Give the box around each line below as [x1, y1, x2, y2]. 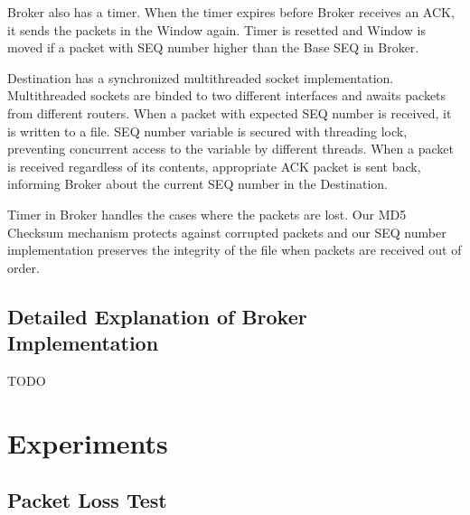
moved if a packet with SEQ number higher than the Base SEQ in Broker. [7, 38, 419, 57]
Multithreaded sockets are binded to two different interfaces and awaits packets [7, 86, 446, 105]
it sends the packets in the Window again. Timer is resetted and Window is [7, 20, 426, 39]
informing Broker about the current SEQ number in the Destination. [7, 174, 388, 193]
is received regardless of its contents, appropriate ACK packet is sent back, [7, 156, 421, 175]
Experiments [7, 424, 168, 461]
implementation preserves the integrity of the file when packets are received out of [7, 240, 462, 259]
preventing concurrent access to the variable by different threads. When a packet [7, 139, 454, 158]
